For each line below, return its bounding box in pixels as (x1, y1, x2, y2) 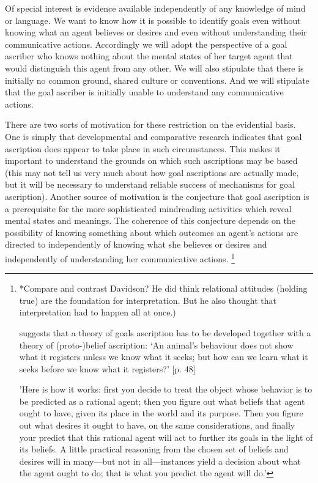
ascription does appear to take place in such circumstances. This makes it (5, 142, 281, 155)
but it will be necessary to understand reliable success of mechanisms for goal (5, 178, 295, 191)
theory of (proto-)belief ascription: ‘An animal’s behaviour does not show (19, 338, 294, 351)
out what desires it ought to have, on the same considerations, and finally (19, 419, 295, 432)
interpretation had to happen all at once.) (19, 306, 176, 319)
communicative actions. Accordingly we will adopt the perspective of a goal (5, 37, 287, 50)
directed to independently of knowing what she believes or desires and (5, 238, 267, 251)
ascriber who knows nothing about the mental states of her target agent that (5, 50, 293, 62)
